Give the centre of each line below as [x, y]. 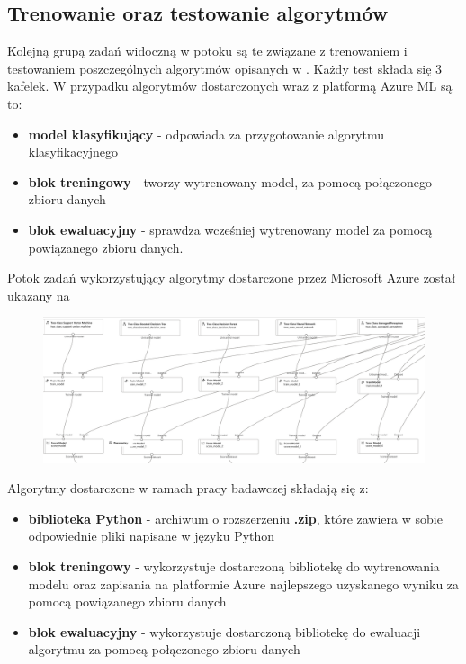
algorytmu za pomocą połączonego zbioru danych [164, 649]
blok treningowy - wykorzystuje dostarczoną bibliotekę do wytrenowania [234, 566]
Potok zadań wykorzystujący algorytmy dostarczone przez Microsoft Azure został [232, 278]
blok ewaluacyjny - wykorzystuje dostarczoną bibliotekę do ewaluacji [224, 631]
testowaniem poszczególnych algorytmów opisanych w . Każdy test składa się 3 [225, 68]
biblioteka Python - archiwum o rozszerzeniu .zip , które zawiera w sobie [235, 518]
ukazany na [39, 295]
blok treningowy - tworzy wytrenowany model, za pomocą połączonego [230, 181]
